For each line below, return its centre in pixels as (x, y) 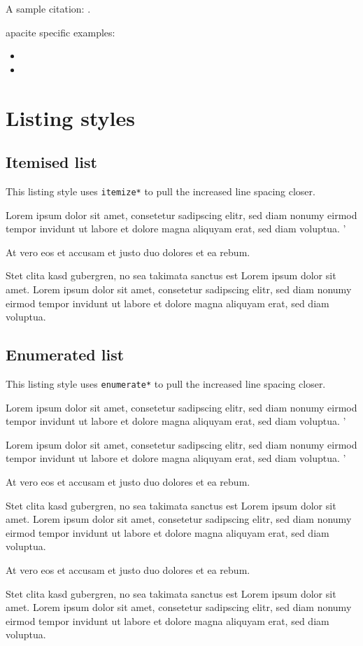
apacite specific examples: (60, 32)
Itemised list (51, 162)
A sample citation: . (48, 8)
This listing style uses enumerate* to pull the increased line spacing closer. (166, 383)
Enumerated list (65, 354)
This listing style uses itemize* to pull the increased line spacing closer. (161, 191)
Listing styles (70, 117)
